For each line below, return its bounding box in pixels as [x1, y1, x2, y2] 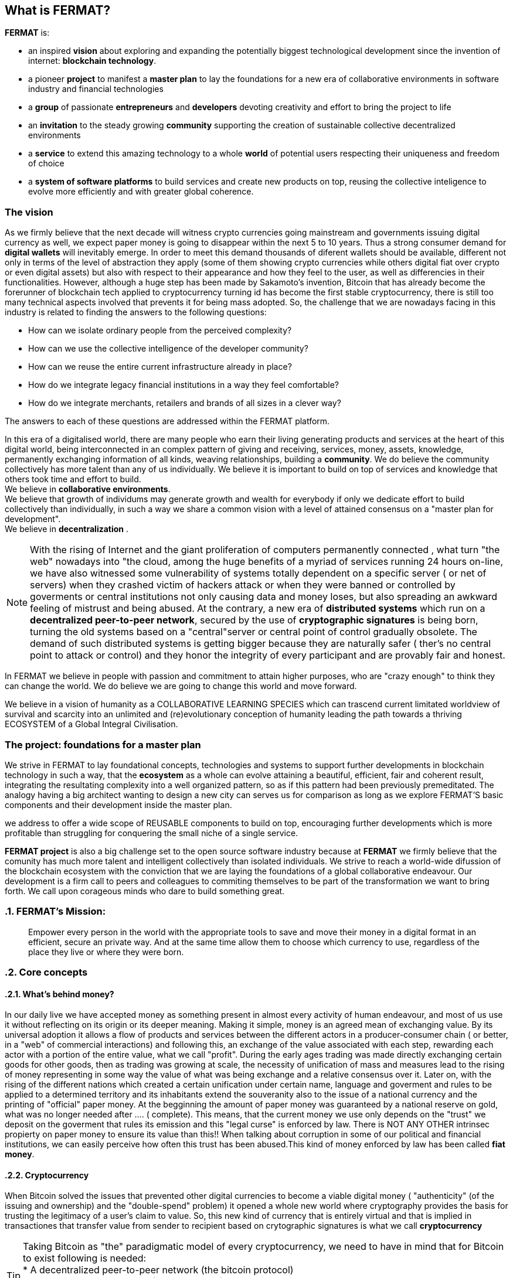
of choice [28, 158, 64, 169]
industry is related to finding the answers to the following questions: [5, 307, 267, 318]
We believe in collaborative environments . [5, 484, 171, 495]
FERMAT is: [5, 28, 50, 38]
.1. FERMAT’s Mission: [5, 905, 106, 918]
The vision [5, 206, 53, 218]
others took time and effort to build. [5, 474, 141, 485]
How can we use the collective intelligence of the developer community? [28, 343, 308, 354]
